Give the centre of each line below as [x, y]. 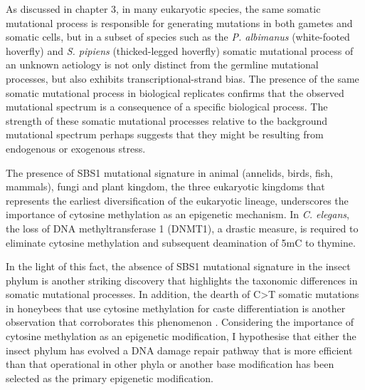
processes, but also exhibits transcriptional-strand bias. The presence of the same [182, 78]
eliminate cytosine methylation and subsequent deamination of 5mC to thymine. [181, 242]
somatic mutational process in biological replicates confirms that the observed [175, 92]
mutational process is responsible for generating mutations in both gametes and [179, 22]
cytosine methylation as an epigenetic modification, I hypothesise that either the [181, 336]
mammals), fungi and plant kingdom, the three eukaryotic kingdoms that [165, 186]
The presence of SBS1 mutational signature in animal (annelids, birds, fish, [170, 172]
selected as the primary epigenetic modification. [110, 378]
